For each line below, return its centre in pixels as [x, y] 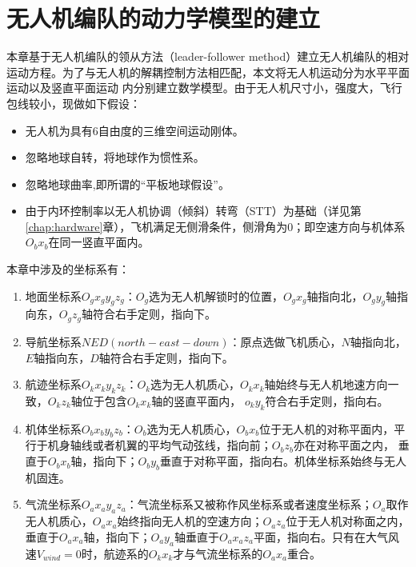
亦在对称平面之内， [344, 445]
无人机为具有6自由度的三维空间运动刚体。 [134, 130]
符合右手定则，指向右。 [327, 400]
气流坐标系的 [229, 553]
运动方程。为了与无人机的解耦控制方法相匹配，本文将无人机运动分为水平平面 [208, 72]
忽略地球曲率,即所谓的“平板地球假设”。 [127, 184]
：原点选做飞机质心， [285, 341]
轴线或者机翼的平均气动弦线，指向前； [171, 445]
